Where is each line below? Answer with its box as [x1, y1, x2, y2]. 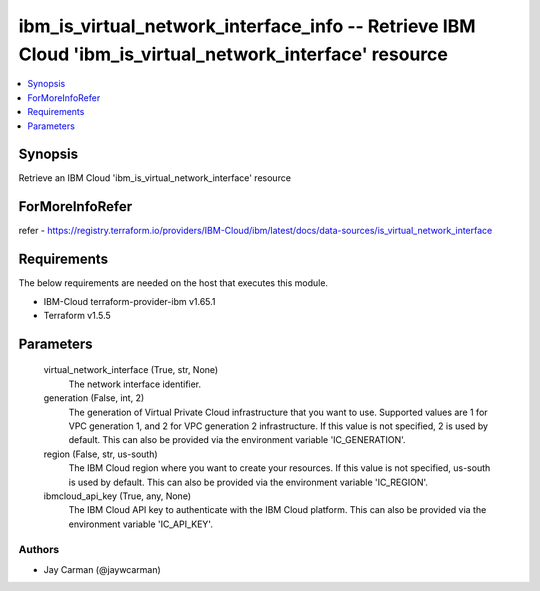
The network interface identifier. [68, 378, 202, 390]
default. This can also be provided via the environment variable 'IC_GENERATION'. [68, 434, 406, 446]
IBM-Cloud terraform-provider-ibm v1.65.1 [43, 295, 216, 307]
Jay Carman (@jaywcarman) [43, 563, 162, 575]
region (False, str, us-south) [43, 448, 159, 460]
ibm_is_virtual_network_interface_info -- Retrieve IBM [18, 15, 476, 37]
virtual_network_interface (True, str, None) [43, 364, 219, 376]
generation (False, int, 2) [43, 392, 145, 404]
